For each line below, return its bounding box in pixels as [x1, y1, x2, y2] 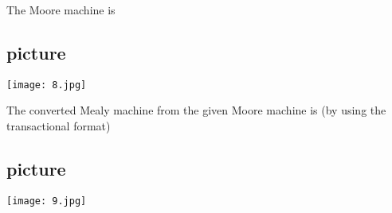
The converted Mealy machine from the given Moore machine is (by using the [6, 102, 386, 118]
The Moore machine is [6, 2, 116, 17]
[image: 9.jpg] [6, 195, 87, 207]
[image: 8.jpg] [6, 79, 87, 91]
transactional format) [6, 118, 111, 134]
